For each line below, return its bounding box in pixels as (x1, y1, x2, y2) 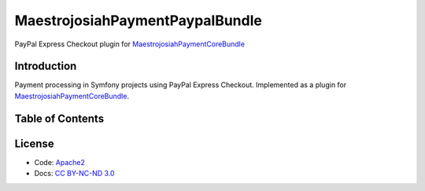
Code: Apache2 (34, 157, 86, 167)
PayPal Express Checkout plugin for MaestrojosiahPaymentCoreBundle (14, 39, 246, 49)
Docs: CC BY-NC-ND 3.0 (34, 169, 115, 178)
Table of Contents (14, 112, 105, 125)
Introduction (14, 60, 77, 73)
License (14, 137, 54, 150)
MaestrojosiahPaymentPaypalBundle (14, 12, 263, 29)
